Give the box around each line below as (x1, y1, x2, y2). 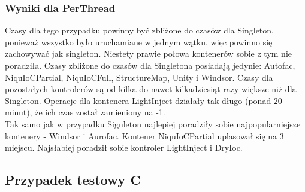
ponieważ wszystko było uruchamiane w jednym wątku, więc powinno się (5, 35, 273, 48)
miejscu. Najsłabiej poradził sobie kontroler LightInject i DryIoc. (5, 141, 243, 154)
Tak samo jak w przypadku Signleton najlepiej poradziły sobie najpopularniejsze (5, 117, 301, 130)
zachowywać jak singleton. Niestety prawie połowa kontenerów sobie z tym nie (5, 47, 292, 60)
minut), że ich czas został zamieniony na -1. (5, 106, 165, 118)
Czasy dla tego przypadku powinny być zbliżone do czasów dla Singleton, (5, 24, 274, 36)
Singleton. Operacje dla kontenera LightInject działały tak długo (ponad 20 (5, 94, 282, 106)
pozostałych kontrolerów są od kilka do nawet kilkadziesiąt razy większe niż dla (5, 83, 297, 95)
